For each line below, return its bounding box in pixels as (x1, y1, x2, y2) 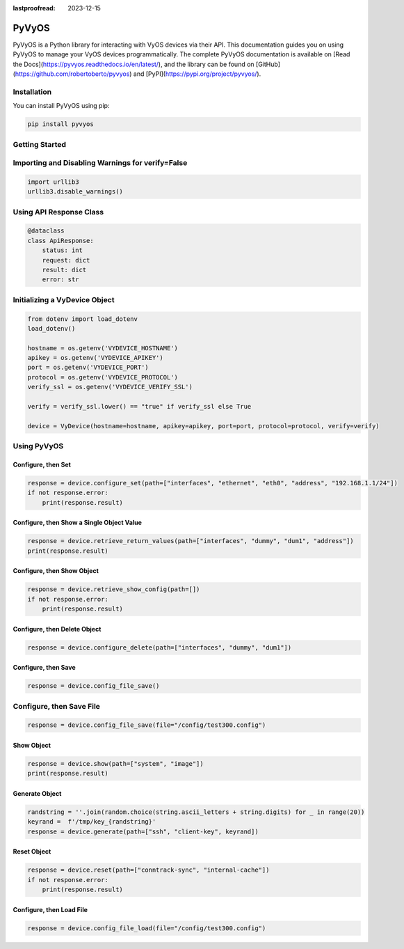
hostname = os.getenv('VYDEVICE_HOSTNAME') (27, 344, 179, 352)
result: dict (42, 266, 87, 274)
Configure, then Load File (13, 905, 88, 913)
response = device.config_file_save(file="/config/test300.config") (27, 721, 266, 729)
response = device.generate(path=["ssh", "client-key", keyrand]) (27, 827, 259, 836)
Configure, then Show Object (13, 567, 99, 575)
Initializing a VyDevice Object (13, 295, 115, 304)
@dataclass (27, 227, 65, 235)
